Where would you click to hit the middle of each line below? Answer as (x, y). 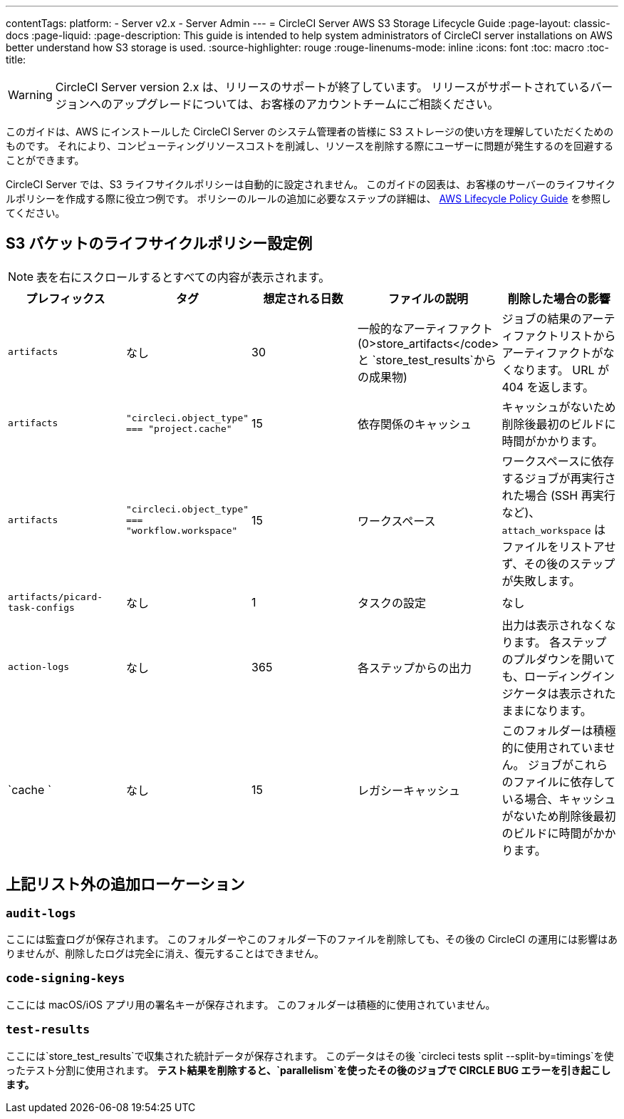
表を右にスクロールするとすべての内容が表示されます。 (183, 277)
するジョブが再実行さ (559, 478)
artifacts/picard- (56, 597)
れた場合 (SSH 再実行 (558, 495)
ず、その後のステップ (558, 563)
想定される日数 (303, 298)
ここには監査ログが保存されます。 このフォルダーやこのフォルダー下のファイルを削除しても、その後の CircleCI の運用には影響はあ (312, 939)
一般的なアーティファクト (425, 328)
